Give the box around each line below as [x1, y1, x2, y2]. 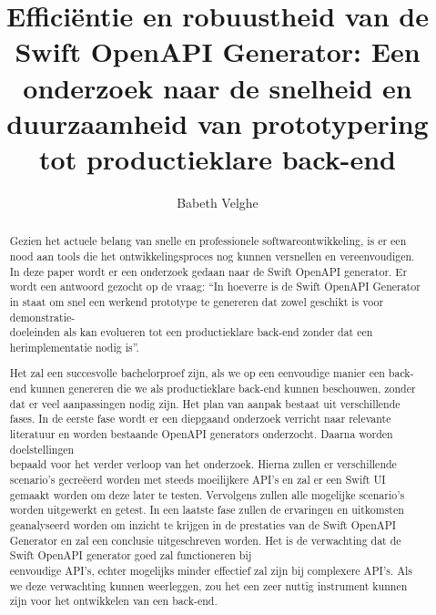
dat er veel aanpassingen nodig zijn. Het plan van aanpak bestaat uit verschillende [9, 395, 401, 411]
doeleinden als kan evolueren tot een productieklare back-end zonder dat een [9, 324, 373, 340]
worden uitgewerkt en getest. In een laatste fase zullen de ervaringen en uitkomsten [9, 502, 404, 518]
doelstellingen [9, 441, 75, 456]
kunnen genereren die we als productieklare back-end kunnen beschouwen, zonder [30, 381, 416, 396]
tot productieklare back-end [39, 139, 396, 177]
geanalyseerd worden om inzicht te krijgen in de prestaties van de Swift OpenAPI [9, 517, 397, 532]
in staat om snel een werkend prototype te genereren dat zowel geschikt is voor [9, 293, 384, 309]
